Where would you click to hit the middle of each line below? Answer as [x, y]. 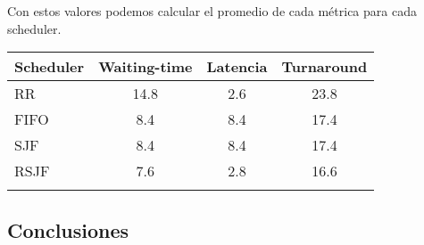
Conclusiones [68, 229]
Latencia [237, 67]
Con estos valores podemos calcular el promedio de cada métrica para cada [212, 11]
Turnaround [324, 67]
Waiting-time [145, 67]
